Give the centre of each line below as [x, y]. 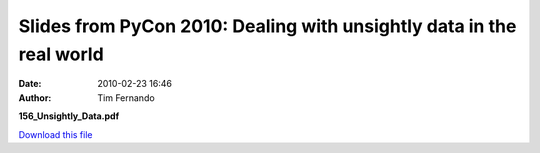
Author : [35, 97]
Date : [30, 84]
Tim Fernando [126, 97]
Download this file [55, 134]
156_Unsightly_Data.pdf [69, 116]
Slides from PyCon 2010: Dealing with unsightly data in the [267, 26]
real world [61, 54]
